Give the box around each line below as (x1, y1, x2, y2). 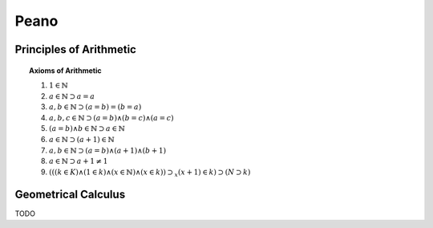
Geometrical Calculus (14, 187, 126, 201)
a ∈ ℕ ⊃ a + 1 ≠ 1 (49, 157, 108, 166)
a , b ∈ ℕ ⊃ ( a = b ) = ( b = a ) (49, 103, 142, 112)
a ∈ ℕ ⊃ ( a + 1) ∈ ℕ (49, 135, 115, 144)
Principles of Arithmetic (14, 43, 136, 56)
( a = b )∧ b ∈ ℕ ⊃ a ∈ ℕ (49, 124, 126, 133)
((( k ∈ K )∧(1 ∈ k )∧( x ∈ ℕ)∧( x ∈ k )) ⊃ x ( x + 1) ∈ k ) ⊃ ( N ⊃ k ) (49, 167, 251, 178)
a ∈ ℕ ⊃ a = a (49, 92, 95, 100)
